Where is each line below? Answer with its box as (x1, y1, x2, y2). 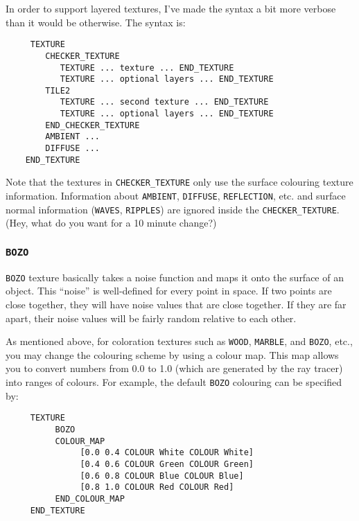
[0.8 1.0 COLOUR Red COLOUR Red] (80, 482, 234, 493)
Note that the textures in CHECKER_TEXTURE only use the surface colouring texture (6, 175, 353, 189)
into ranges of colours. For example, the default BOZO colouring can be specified (6, 375, 342, 389)
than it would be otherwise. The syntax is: (6, 15, 186, 29)
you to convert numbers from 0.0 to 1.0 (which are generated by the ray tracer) (6, 361, 343, 376)
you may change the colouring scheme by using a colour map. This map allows (6, 347, 339, 362)
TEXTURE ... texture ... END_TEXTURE (60, 62, 234, 73)
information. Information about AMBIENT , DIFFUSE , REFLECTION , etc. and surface (6, 188, 346, 203)
